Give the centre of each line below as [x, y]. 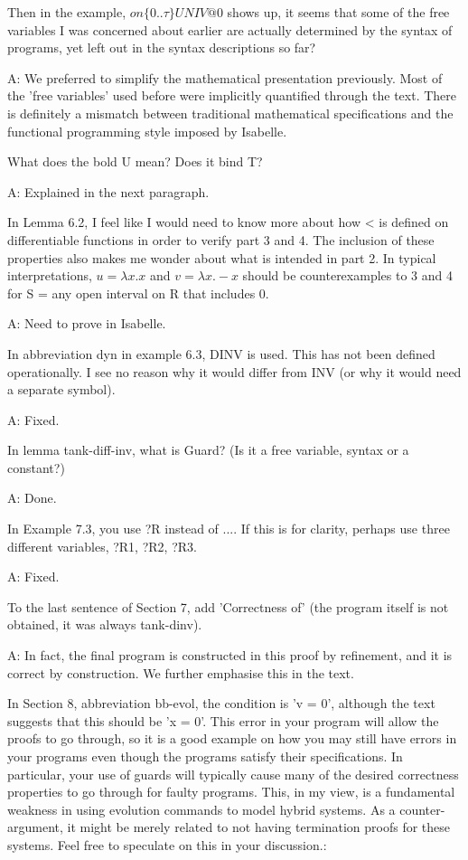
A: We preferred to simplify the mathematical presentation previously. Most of [225, 77]
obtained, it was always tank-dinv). [105, 624]
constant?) [36, 467]
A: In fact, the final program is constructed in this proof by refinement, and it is [230, 655]
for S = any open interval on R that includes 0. [138, 293]
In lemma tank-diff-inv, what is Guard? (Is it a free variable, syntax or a [208, 450]
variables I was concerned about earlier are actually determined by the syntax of [230, 29]
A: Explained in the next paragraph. [108, 191]
